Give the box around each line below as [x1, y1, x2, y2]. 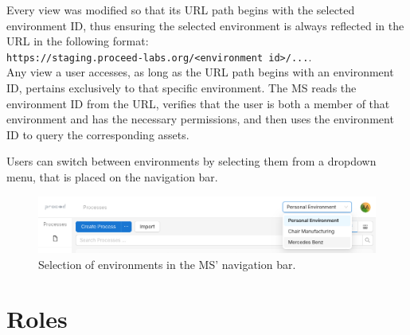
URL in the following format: [6, 33, 149, 49]
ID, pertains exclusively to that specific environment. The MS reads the [6, 80, 357, 96]
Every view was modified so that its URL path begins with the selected [6, 2, 355, 18]
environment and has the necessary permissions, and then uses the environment [6, 111, 394, 127]
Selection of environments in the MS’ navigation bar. [38, 255, 296, 272]
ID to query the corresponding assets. [6, 126, 189, 142]
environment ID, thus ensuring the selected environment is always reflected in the [6, 17, 404, 33]
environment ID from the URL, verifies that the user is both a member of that [6, 95, 390, 111]
